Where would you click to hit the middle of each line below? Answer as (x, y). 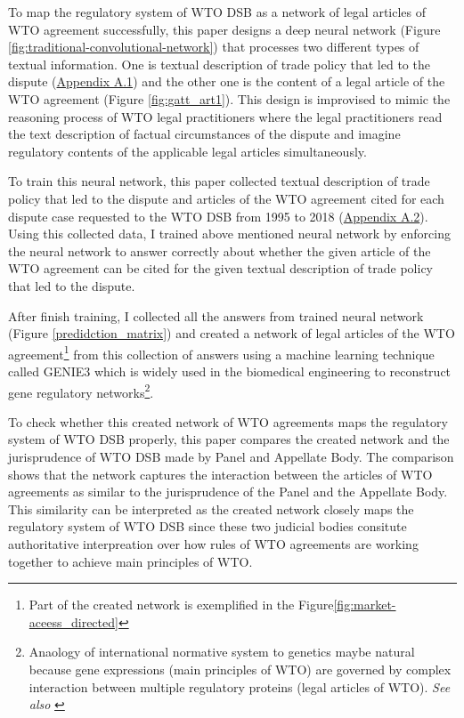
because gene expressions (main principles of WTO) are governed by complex (240, 669)
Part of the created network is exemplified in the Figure (181, 605)
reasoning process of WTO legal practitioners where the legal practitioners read (225, 116)
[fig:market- (365, 605)
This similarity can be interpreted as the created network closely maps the (211, 508)
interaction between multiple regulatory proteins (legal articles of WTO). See (240, 686)
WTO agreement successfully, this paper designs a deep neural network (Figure (224, 29)
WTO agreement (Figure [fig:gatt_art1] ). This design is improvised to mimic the (229, 98)
